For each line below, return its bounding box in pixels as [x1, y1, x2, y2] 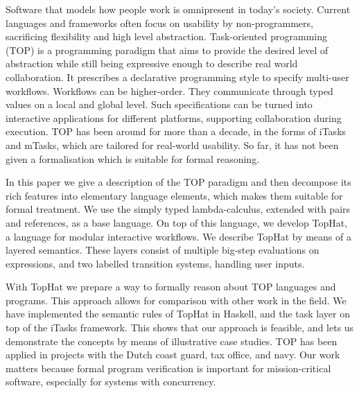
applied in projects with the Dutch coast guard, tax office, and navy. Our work [6, 347, 340, 362]
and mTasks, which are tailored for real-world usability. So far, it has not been [6, 137, 339, 152]
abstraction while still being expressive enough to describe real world [6, 56, 298, 71]
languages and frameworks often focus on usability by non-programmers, [6, 15, 313, 30]
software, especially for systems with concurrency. [6, 374, 216, 389]
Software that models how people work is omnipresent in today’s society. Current [6, 2, 351, 16]
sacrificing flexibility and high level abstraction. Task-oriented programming [6, 29, 328, 44]
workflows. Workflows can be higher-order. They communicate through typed [6, 83, 333, 98]
